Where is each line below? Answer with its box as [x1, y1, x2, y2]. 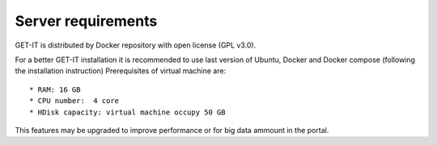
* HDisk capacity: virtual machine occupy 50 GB [29, 107, 226, 117]
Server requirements [15, 12, 158, 30]
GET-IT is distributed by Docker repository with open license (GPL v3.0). [15, 40, 257, 50]
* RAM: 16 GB [29, 85, 81, 94]
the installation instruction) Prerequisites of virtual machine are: [15, 66, 227, 76]
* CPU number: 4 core [29, 97, 120, 106]
